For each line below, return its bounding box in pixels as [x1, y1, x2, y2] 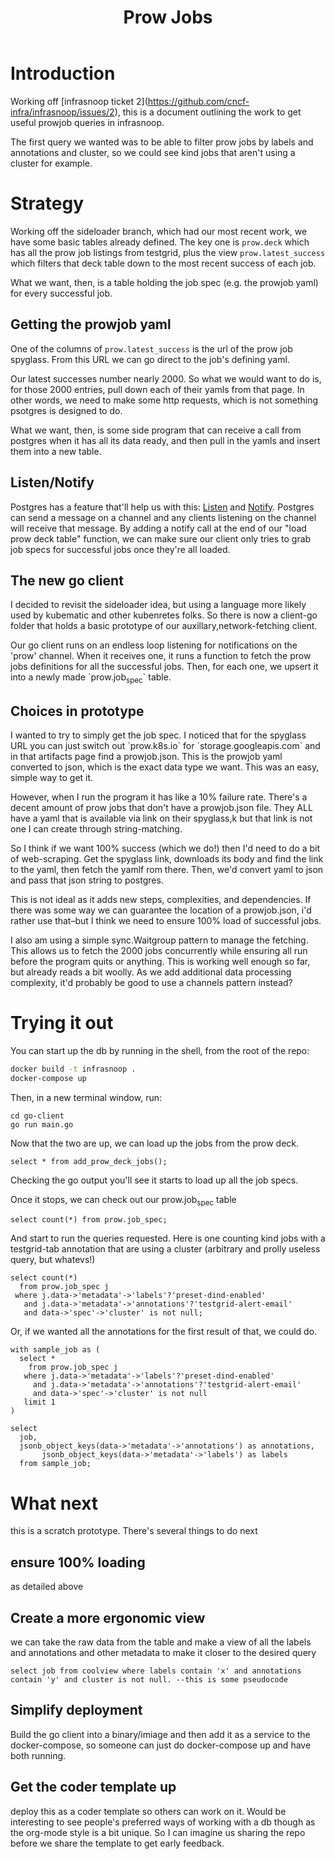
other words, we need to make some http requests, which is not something [10, 394, 319, 406]
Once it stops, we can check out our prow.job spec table [10, 1193, 237, 1208]
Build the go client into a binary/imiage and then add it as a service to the [10, 1728, 311, 1740]
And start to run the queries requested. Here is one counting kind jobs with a [10, 1232, 326, 1245]
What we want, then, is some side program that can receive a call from [10, 424, 302, 436]
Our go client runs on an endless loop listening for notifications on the [10, 639, 298, 651]
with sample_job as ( [10, 1345, 101, 1355]
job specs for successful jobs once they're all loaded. [10, 543, 231, 555]
